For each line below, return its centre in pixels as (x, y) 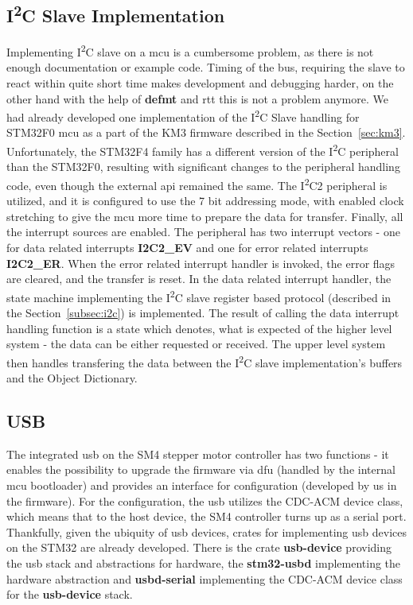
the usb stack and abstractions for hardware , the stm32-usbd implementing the (204, 562)
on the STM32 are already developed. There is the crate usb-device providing (199, 547)
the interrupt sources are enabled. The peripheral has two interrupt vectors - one (203, 232)
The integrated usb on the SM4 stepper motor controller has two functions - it (198, 454)
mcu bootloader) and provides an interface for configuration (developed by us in (202, 485)
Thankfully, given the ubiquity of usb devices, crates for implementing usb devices (206, 531)
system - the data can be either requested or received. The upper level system (196, 344)
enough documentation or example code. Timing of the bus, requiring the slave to (206, 67)
